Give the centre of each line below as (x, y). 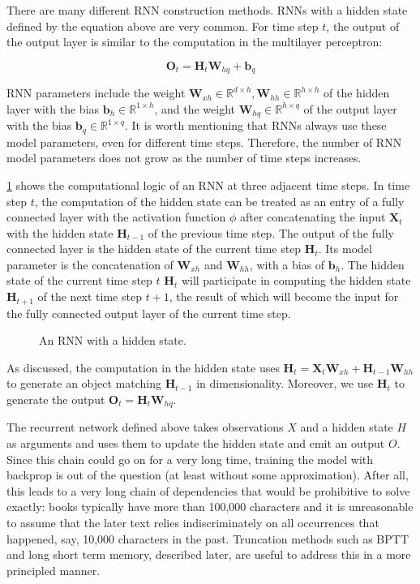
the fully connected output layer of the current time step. (149, 313)
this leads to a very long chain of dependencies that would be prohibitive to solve (208, 490)
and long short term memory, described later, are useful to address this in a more (209, 554)
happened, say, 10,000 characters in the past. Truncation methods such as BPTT (208, 538)
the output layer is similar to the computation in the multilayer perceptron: (195, 42)
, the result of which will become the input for (284, 296)
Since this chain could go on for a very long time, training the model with (190, 459)
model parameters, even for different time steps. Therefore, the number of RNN (204, 142)
